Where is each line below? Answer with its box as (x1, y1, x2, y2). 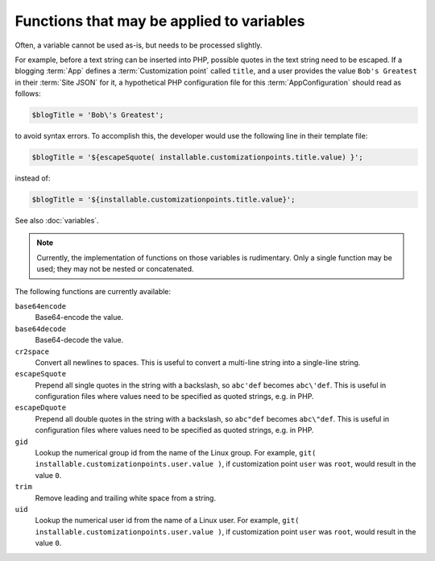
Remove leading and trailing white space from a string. (35, 492, 217, 503)
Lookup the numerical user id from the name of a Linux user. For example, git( (35, 516, 300, 526)
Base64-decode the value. (35, 335, 124, 345)
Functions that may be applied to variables (14, 12, 305, 30)
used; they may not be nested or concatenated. (36, 264, 194, 274)
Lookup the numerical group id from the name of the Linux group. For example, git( (35, 448, 317, 458)
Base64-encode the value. (35, 313, 124, 322)
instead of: (14, 173, 51, 183)
